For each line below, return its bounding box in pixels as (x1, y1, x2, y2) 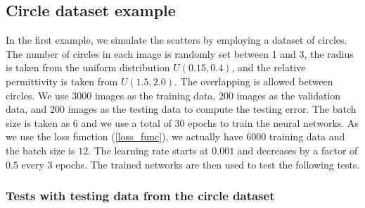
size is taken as (6, 115, 70, 130)
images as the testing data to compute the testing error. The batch (68, 102, 357, 116)
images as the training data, (94, 87, 216, 102)
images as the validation (236, 87, 341, 102)
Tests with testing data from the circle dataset (6, 187, 275, 204)
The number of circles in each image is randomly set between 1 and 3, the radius (6, 46, 354, 61)
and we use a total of (81, 115, 172, 130)
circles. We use (6, 87, 69, 102)
